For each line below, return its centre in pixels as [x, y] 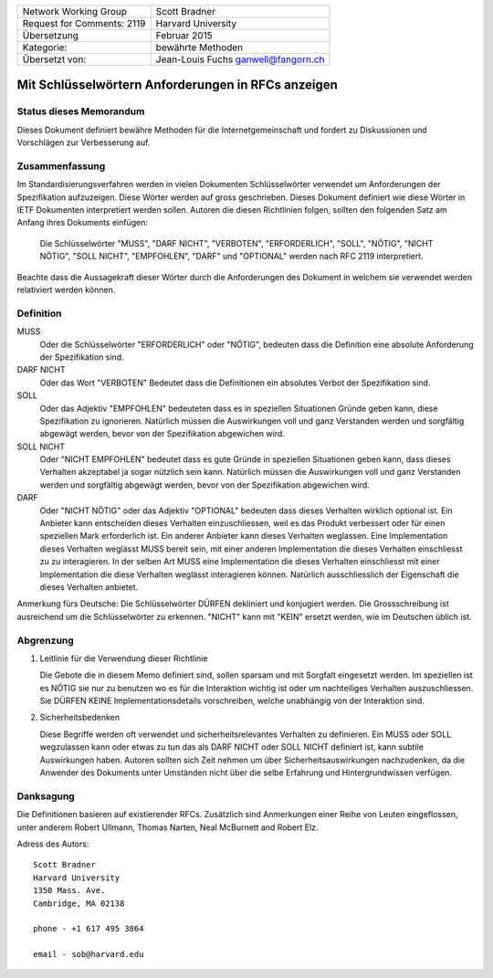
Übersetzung [51, 35]
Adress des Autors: [53, 844]
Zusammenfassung [61, 166]
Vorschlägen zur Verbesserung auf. [84, 142]
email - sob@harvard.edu [89, 955]
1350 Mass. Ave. [69, 891]
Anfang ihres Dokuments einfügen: [83, 223]
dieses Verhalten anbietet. [89, 587]
